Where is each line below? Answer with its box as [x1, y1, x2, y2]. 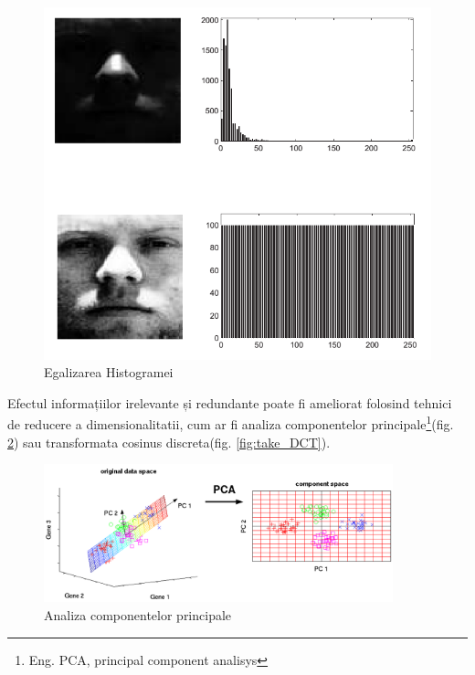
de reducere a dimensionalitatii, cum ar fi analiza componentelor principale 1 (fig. [7, 412, 454, 433]
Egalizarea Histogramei [44, 363, 174, 382]
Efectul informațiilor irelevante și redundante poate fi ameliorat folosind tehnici [7, 393, 452, 412]
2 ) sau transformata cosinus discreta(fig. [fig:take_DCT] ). [7, 432, 331, 451]
